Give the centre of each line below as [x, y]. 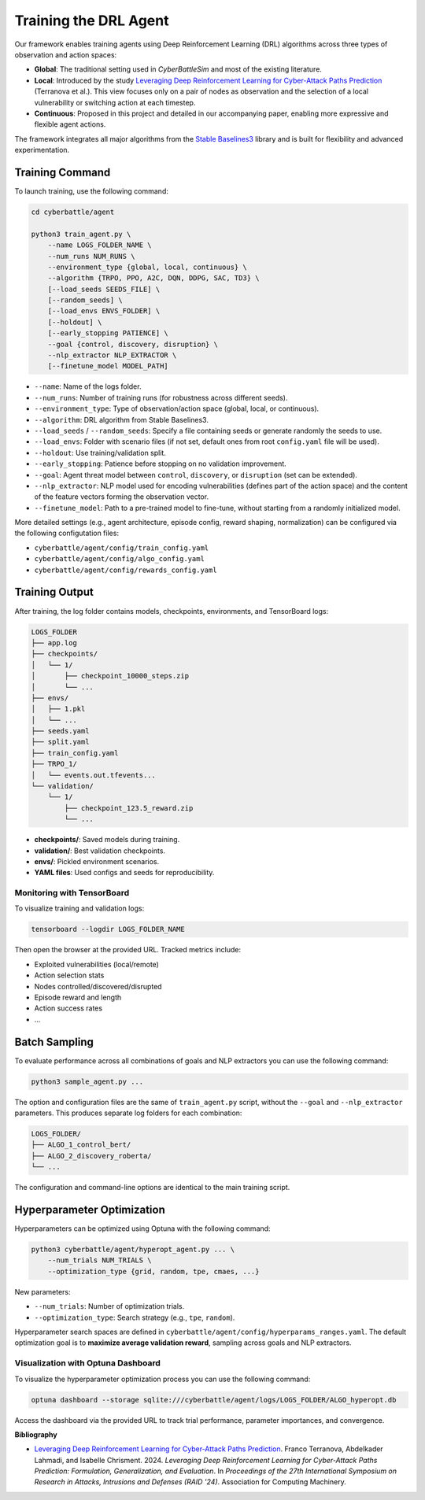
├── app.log [54, 643]
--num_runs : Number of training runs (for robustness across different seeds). [161, 397]
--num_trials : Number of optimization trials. [109, 1306]
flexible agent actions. [70, 124]
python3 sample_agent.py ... [87, 1081]
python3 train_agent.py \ [81, 234]
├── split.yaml [60, 742]
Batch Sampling [54, 1042]
